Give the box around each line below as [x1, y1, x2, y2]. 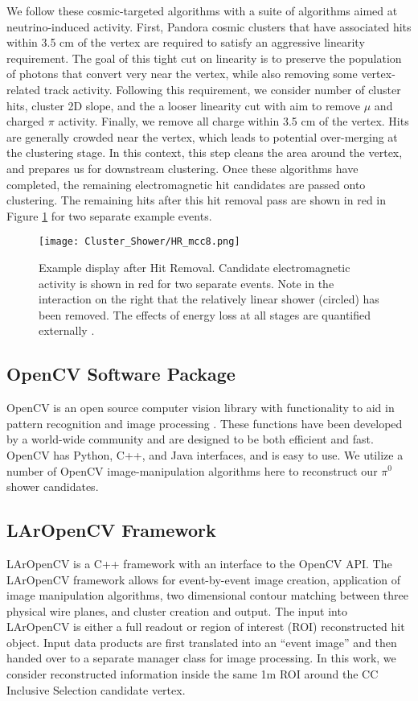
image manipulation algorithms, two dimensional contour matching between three [6, 587, 408, 604]
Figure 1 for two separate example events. [6, 207, 212, 224]
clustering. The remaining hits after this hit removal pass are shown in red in [6, 192, 387, 208]
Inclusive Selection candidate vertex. [6, 681, 186, 698]
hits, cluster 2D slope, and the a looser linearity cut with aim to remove [6, 97, 361, 113]
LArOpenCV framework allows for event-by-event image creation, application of [6, 571, 401, 588]
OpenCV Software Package [6, 361, 236, 386]
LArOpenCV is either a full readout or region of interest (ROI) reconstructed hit [6, 618, 405, 635]
